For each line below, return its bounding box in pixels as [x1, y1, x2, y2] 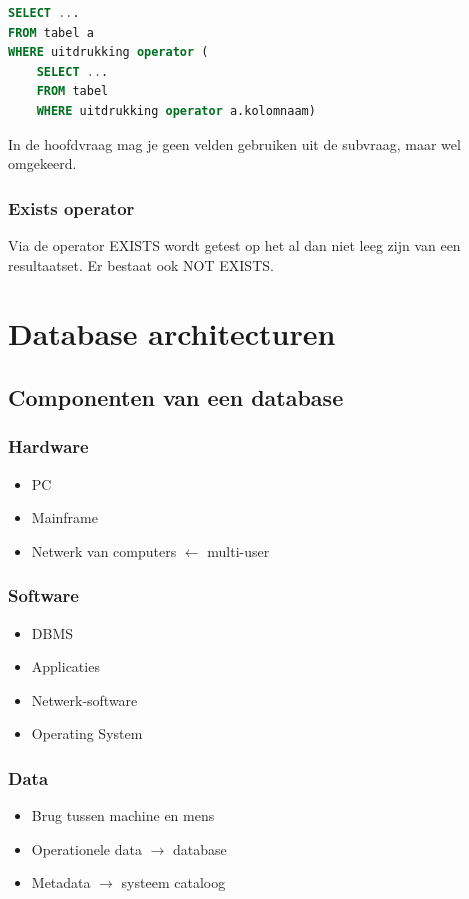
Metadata [31, 872, 91, 893]
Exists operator [8, 195, 135, 220]
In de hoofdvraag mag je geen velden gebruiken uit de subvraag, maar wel [8, 133, 461, 154]
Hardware [8, 434, 89, 459]
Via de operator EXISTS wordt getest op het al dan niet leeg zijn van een [8, 234, 461, 255]
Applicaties [31, 656, 100, 677]
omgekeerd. [8, 153, 77, 174]
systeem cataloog [121, 872, 226, 893]
